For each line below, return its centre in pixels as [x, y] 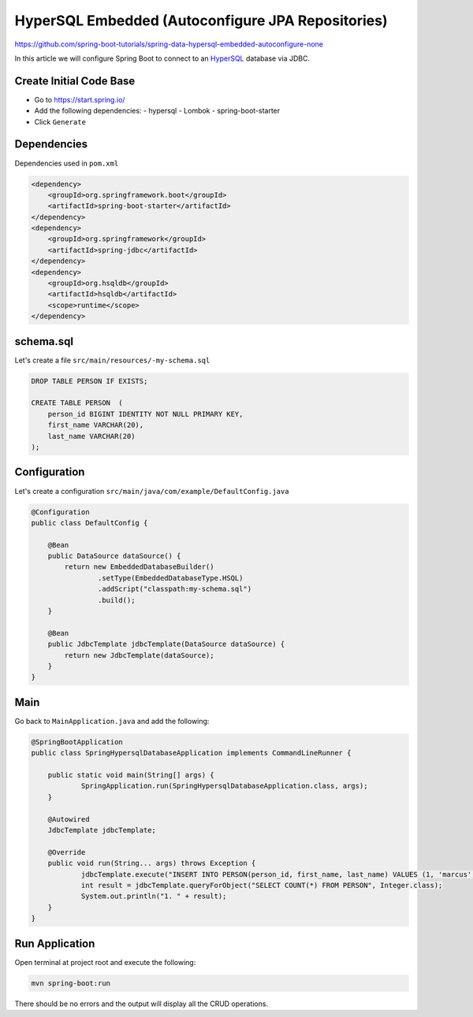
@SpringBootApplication [77, 742]
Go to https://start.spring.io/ [80, 99]
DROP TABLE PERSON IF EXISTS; [89, 381]
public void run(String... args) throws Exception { [152, 863]
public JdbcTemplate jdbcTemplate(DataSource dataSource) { [166, 644]
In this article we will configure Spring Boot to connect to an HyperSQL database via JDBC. [162, 58]
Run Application [55, 943]
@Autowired [69, 819]
